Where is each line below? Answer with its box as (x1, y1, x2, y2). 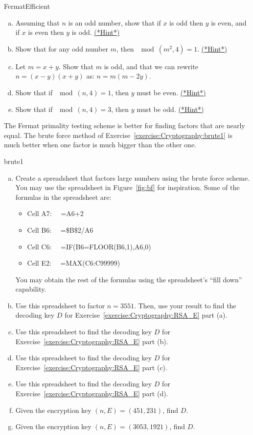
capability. (15, 284, 46, 294)
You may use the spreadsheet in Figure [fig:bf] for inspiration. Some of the (15, 182, 240, 192)
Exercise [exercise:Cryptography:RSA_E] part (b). (15, 336, 168, 346)
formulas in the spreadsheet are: (15, 191, 112, 202)
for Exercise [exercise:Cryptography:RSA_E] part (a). (65, 310, 228, 320)
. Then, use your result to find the (134, 300, 236, 310)
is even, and (211, 17, 247, 27)
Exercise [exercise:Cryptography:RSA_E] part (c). (15, 362, 167, 372)
